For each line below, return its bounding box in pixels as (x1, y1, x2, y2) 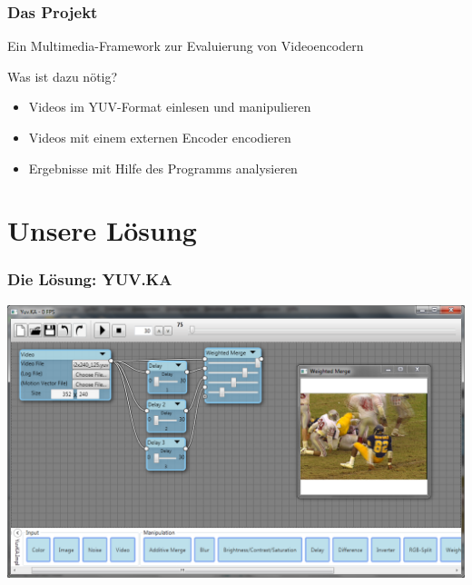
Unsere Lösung (7, 212, 197, 249)
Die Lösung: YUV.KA (7, 268, 172, 291)
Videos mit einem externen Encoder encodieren (28, 128, 291, 146)
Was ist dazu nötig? (7, 66, 118, 85)
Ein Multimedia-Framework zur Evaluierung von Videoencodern (7, 36, 364, 55)
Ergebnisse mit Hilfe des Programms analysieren (28, 158, 298, 177)
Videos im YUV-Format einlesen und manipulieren (28, 97, 311, 116)
